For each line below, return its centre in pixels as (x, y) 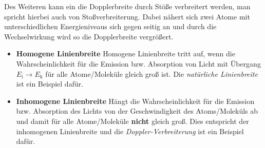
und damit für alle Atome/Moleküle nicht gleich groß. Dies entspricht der (132, 121)
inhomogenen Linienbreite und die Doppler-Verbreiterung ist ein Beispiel (130, 131)
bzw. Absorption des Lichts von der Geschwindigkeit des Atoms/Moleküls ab (137, 111)
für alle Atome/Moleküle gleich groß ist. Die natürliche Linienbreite (152, 73)
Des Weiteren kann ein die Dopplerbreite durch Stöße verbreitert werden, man (127, 6)
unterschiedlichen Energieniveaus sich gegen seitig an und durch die (110, 26)
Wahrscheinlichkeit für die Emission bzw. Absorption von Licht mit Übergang (138, 63)
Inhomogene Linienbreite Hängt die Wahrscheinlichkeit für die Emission (135, 101)
